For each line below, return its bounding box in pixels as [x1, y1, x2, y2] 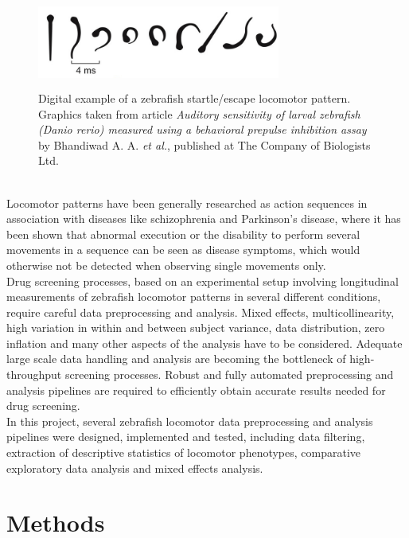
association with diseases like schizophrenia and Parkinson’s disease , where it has [6, 210, 401, 227]
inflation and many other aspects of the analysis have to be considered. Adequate [6, 334, 403, 351]
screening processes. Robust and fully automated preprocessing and [64, 366, 394, 383]
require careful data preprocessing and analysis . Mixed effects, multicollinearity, [6, 303, 395, 320]
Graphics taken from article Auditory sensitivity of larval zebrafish [38, 105, 360, 122]
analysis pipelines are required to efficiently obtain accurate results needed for [6, 381, 386, 398]
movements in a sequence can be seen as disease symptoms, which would [6, 241, 360, 258]
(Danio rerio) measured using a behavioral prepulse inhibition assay [38, 121, 367, 138]
